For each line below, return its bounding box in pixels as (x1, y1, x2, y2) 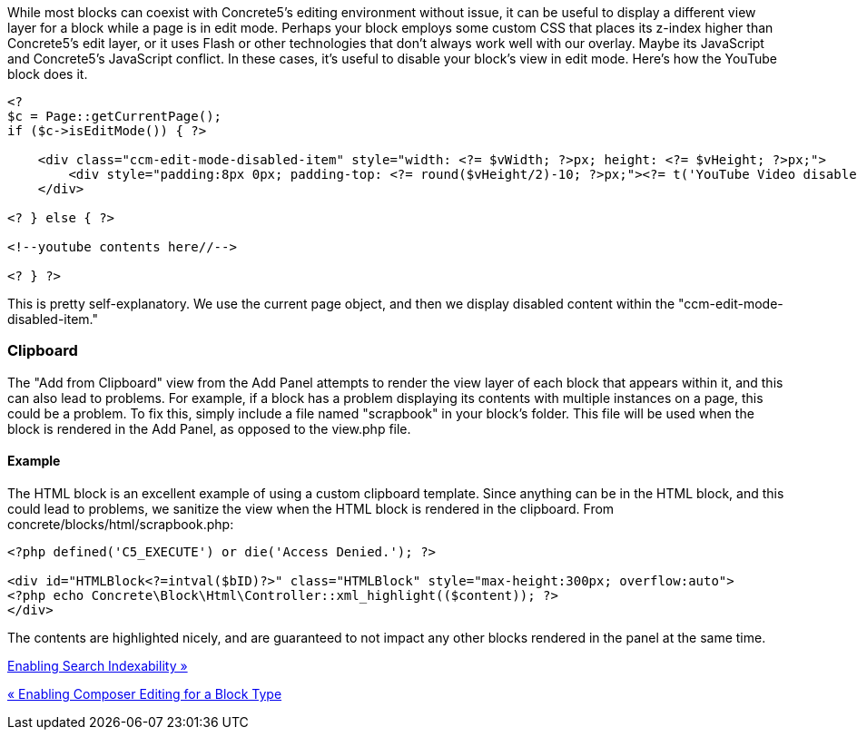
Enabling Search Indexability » (7, 657, 188, 673)
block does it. (7, 66, 88, 82)
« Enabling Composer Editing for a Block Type (7, 685, 282, 702)
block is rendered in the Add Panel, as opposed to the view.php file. (7, 420, 411, 437)
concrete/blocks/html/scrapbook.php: (7, 516, 234, 532)
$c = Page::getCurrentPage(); (7, 109, 222, 123)
